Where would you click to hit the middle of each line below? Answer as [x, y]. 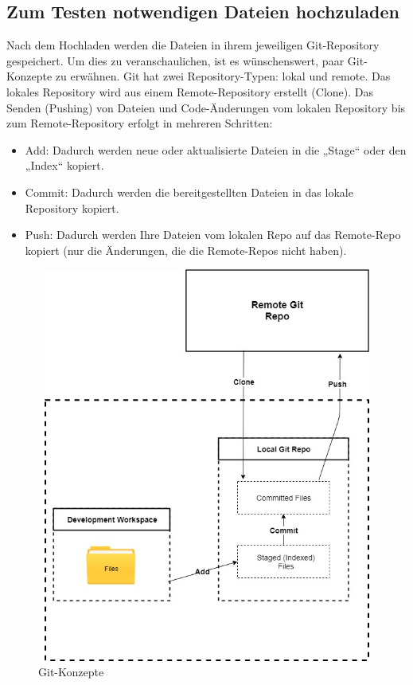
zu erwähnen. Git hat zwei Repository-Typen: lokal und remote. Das [223, 76]
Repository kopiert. [72, 207]
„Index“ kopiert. [64, 165]
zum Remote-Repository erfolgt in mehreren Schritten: [140, 123]
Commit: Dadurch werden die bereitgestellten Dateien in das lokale [189, 192]
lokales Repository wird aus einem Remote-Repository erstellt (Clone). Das [190, 91]
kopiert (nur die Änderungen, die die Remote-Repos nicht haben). [186, 250]
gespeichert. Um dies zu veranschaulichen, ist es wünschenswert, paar [175, 60]
